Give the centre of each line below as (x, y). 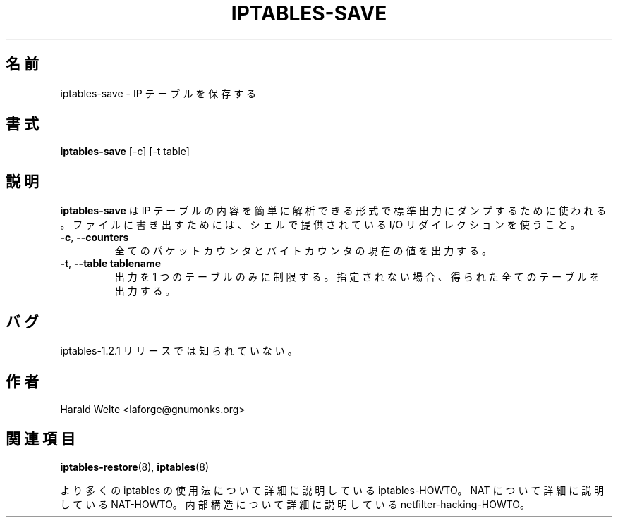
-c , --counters (95, 238)
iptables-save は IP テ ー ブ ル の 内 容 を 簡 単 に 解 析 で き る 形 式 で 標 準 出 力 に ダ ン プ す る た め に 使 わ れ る (333, 211)
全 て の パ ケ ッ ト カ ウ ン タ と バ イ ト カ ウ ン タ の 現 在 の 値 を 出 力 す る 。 (303, 251)
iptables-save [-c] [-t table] (125, 152)
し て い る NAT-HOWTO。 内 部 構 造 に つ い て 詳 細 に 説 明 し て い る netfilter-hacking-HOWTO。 (295, 504)
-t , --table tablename (110, 264)
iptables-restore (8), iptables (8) (134, 467)
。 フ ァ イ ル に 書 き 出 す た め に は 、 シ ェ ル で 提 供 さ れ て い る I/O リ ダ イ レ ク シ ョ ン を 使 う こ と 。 (320, 225)
